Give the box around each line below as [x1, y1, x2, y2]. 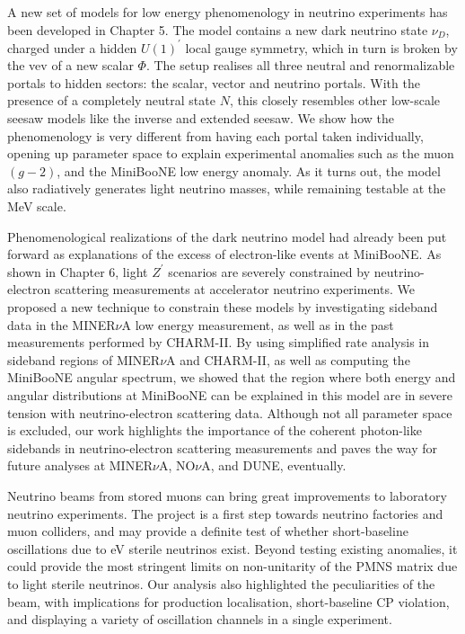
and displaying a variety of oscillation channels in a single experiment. [7, 610, 392, 629]
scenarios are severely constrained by [168, 262, 371, 281]
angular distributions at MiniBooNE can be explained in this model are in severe [7, 385, 452, 404]
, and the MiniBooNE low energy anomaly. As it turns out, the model [57, 161, 441, 180]
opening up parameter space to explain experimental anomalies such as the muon [7, 144, 454, 163]
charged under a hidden [7, 38, 137, 57]
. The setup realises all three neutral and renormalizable [145, 56, 455, 75]
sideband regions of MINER [7, 350, 161, 369]
